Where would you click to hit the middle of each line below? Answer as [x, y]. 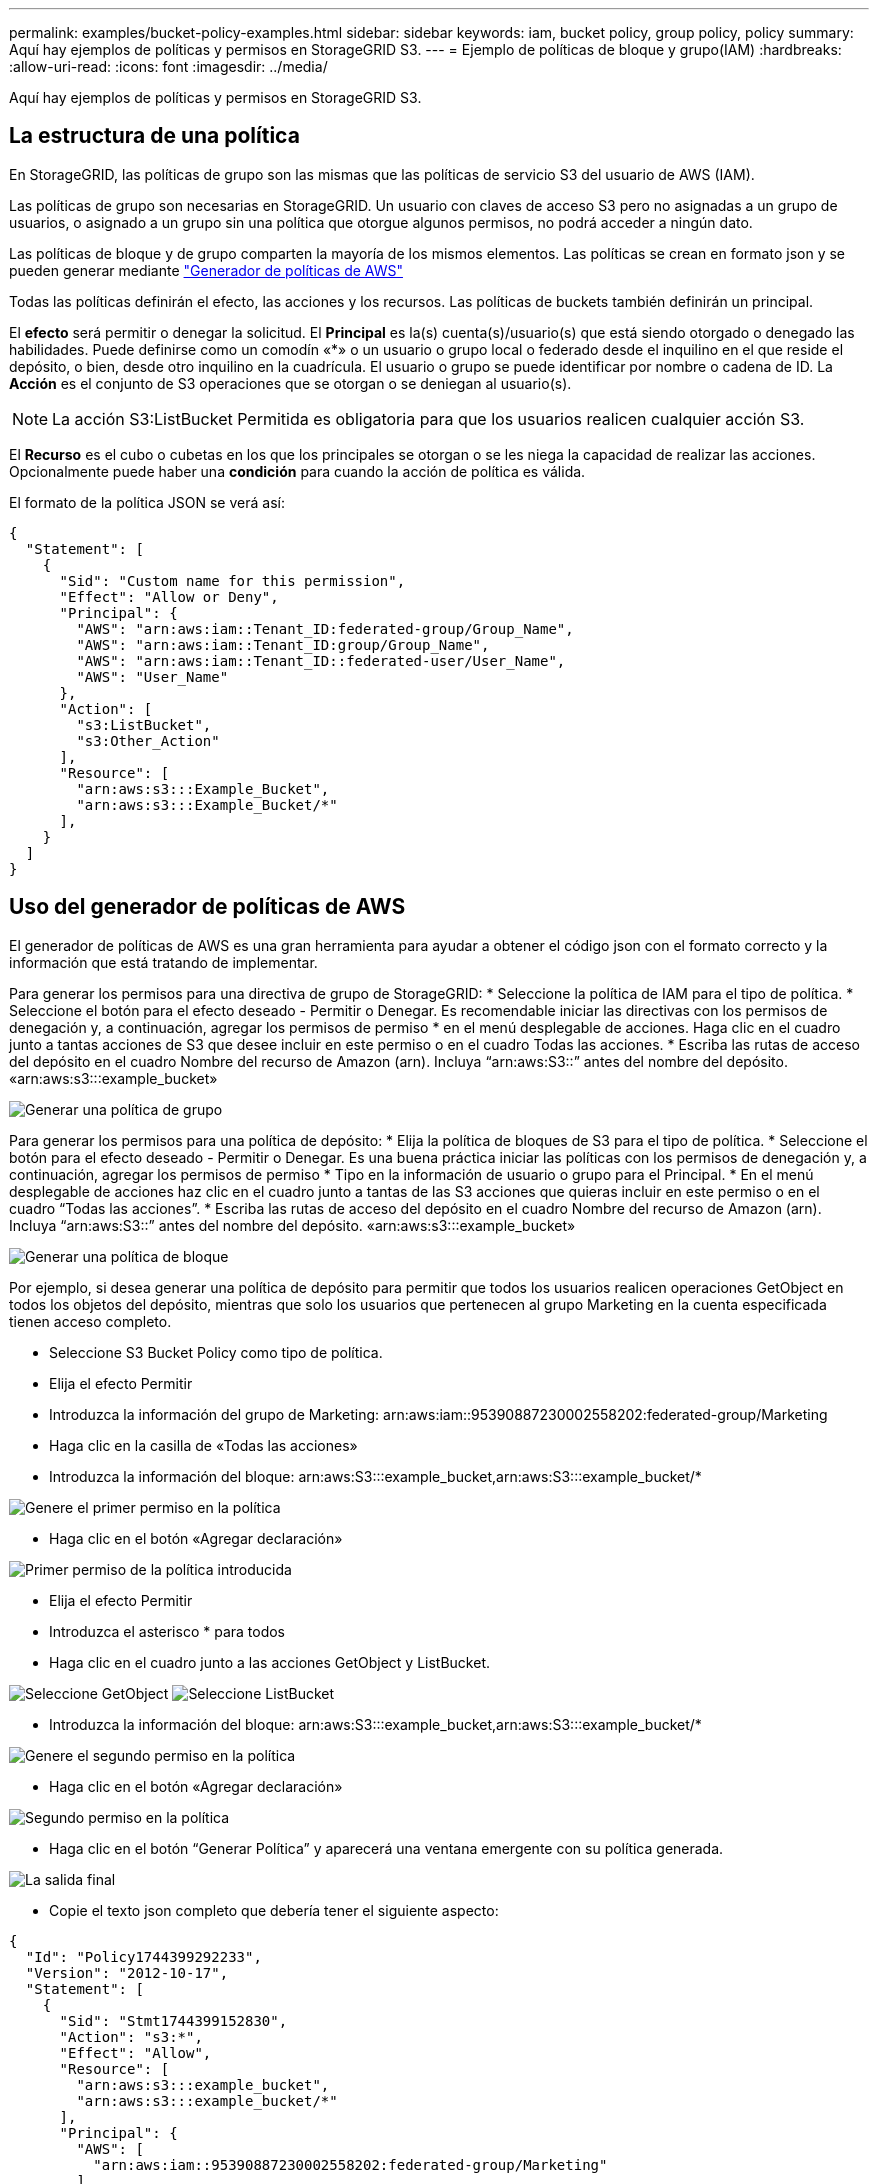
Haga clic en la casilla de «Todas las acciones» [203, 1445]
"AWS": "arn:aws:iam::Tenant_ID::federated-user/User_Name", [321, 660]
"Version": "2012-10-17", [127, 1972]
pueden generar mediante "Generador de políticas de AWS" [206, 270]
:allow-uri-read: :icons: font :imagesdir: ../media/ [168, 66]
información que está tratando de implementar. [163, 962]
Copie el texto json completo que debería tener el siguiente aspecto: [274, 1910]
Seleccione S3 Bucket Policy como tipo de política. [216, 1352]
